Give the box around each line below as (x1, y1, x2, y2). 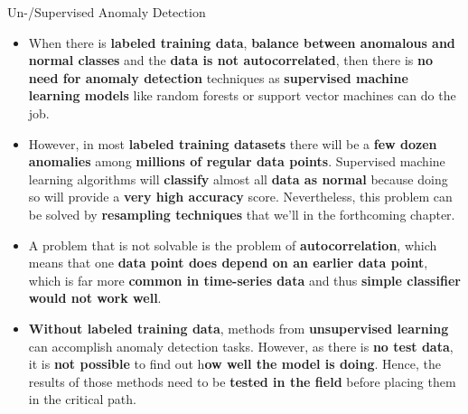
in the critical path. (28, 390, 136, 409)
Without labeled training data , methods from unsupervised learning (28, 318, 449, 337)
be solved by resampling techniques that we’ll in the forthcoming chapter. (28, 204, 455, 223)
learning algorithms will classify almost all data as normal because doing (28, 169, 448, 188)
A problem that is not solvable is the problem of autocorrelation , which (28, 235, 437, 254)
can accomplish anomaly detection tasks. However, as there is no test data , (28, 336, 454, 355)
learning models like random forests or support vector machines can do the (28, 86, 456, 105)
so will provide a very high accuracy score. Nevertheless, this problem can (28, 187, 453, 206)
